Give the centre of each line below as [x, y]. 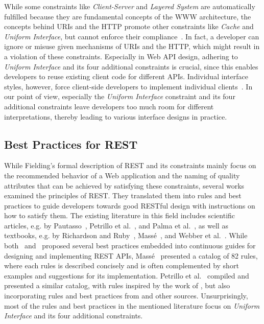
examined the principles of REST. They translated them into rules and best [123, 195]
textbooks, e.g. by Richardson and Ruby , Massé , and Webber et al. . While [126, 235]
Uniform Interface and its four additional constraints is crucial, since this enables [131, 66]
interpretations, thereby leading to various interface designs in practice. [116, 116]
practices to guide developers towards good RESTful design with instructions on [130, 205]
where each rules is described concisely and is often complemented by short [122, 265]
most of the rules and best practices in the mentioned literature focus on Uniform [132, 305]
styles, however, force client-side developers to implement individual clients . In [128, 86]
